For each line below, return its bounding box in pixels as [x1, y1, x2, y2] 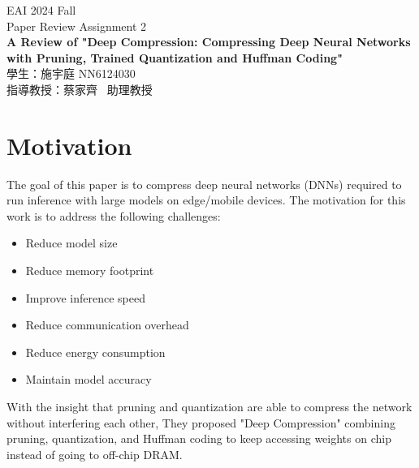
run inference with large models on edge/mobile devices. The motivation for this [6, 191, 406, 208]
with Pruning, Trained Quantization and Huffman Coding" [6, 49, 343, 66]
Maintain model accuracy [25, 371, 152, 388]
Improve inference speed [25, 289, 145, 306]
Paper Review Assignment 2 [6, 17, 147, 34]
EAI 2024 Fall [6, 2, 76, 18]
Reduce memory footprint [25, 262, 154, 279]
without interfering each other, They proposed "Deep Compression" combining [6, 414, 395, 431]
